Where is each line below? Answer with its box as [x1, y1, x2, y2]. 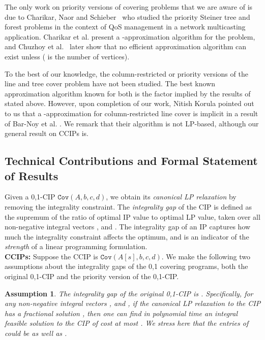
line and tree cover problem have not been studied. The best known [5, 78, 216, 89]
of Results [5, 167, 58, 183]
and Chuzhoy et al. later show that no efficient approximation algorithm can [5, 41, 247, 52]
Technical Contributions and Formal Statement [5, 153, 258, 168]
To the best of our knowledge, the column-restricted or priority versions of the [5, 68, 248, 79]
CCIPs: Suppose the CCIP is [5, 251, 98, 261]
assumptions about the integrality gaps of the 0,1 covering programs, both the [5, 261, 248, 271]
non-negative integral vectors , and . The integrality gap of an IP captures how [5, 221, 251, 232]
